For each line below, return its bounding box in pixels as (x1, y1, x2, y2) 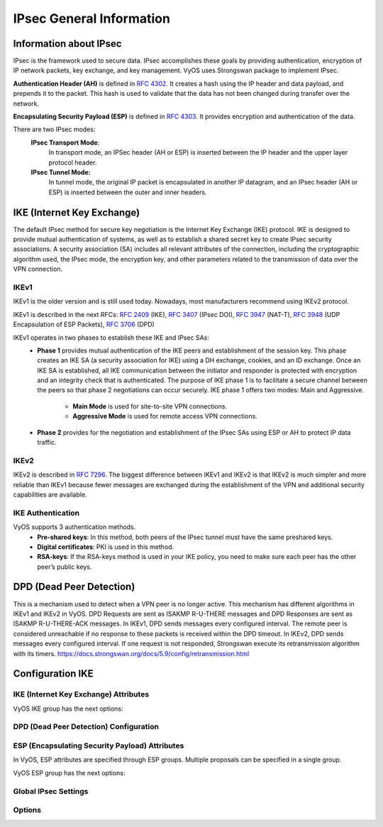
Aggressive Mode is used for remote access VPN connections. (72, 412, 258, 421)
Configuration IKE (13, 667, 94, 680)
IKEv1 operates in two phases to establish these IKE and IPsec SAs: (13, 333, 209, 342)
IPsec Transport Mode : (30, 138, 100, 147)
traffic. (37, 438, 57, 447)
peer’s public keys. (37, 562, 92, 571)
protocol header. (48, 158, 97, 167)
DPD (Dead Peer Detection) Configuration (13, 722, 160, 732)
